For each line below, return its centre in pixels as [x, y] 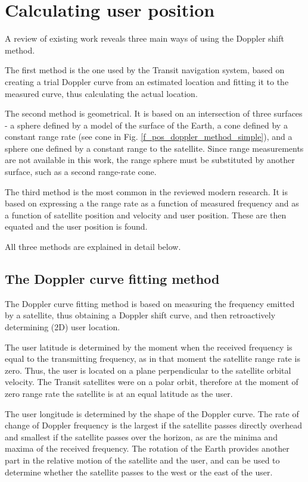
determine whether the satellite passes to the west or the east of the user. [139, 472]
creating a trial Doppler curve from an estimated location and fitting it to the [147, 81]
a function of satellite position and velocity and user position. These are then [146, 215]
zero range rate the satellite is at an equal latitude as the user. [119, 393]
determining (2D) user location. [63, 327]
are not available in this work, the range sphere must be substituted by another [150, 160]
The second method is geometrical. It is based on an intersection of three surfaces [154, 113]
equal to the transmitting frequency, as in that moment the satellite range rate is [153, 359]
